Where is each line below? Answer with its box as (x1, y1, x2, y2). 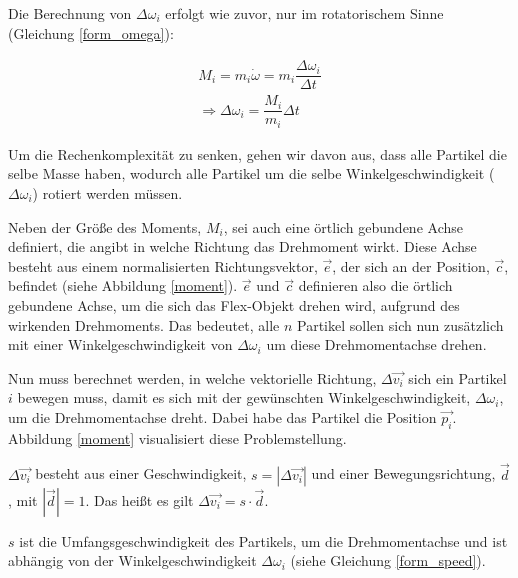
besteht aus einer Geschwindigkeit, (35, 463, 247, 484)
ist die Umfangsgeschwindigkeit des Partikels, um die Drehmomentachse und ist (19, 530, 508, 551)
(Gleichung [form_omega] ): (8, 22, 174, 43)
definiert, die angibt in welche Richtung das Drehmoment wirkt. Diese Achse (8, 236, 477, 257)
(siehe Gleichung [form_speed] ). (290, 550, 486, 571)
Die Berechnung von (8, 3, 132, 23)
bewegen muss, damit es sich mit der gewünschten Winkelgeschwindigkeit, (17, 387, 471, 408)
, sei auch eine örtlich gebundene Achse (223, 216, 463, 237)
